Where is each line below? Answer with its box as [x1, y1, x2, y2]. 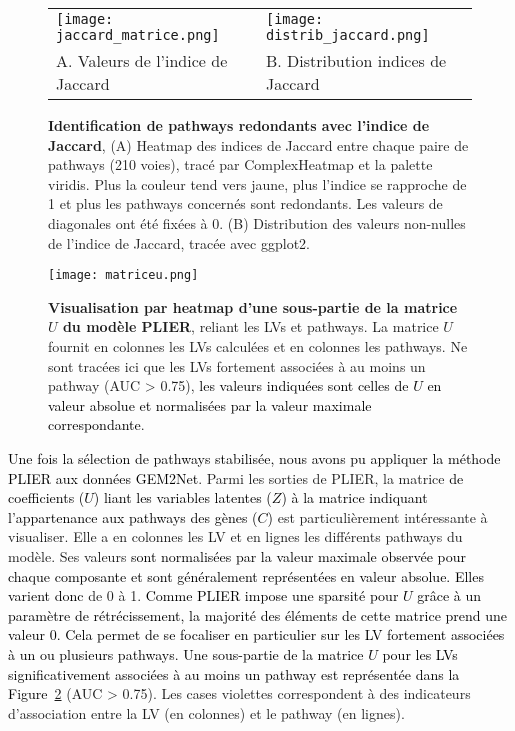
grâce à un [417, 585, 482, 606]
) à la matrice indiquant [281, 487, 428, 508]
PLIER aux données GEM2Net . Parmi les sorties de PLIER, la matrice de [8, 467, 464, 488]
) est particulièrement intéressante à [267, 506, 488, 527]
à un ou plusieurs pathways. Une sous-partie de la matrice [8, 643, 364, 664]
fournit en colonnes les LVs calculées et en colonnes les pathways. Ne [48, 336, 468, 356]
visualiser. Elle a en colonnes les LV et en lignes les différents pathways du [8, 526, 463, 547]
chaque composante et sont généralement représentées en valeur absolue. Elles [8, 565, 484, 586]
